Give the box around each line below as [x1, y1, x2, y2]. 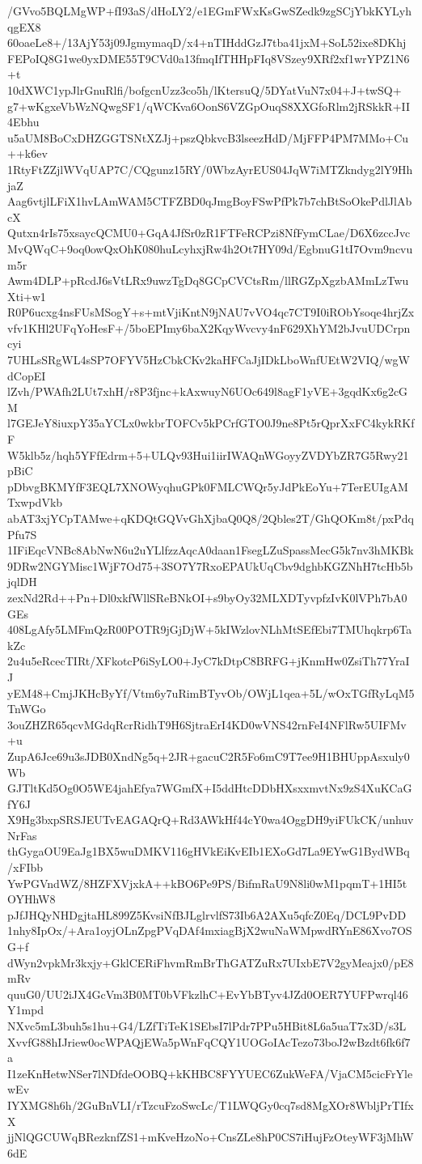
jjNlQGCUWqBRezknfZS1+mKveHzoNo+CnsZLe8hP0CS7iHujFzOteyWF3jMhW [7, 1128, 414, 1145]
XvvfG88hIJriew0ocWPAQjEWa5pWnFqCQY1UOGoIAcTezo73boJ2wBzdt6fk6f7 [7, 1033, 411, 1050]
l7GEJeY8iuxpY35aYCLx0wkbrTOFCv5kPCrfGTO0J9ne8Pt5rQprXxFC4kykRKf [7, 414, 415, 431]
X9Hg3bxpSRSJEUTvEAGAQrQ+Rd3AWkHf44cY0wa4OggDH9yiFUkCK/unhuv [7, 811, 414, 828]
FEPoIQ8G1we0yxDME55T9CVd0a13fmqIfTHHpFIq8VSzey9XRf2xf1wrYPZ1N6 [7, 49, 410, 66]
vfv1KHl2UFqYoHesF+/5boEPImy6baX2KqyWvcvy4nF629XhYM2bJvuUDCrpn [7, 319, 411, 336]
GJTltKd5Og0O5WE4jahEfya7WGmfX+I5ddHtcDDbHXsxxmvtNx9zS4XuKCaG [7, 780, 412, 797]
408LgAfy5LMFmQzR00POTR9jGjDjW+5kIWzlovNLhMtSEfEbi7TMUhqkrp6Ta [7, 621, 412, 638]
